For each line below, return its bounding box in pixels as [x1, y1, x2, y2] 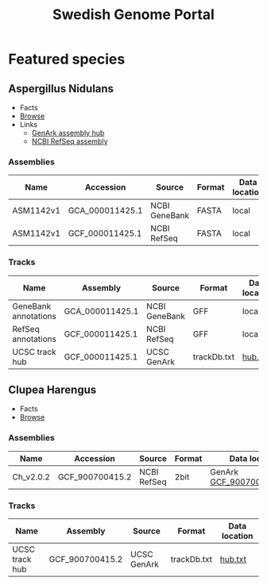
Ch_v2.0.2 [12, 471, 50, 482]
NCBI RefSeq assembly [31, 137, 108, 146]
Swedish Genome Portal [52, 6, 215, 24]
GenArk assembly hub [31, 129, 105, 137]
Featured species [8, 50, 126, 68]
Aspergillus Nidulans [8, 82, 114, 95]
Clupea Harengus [8, 383, 97, 396]
